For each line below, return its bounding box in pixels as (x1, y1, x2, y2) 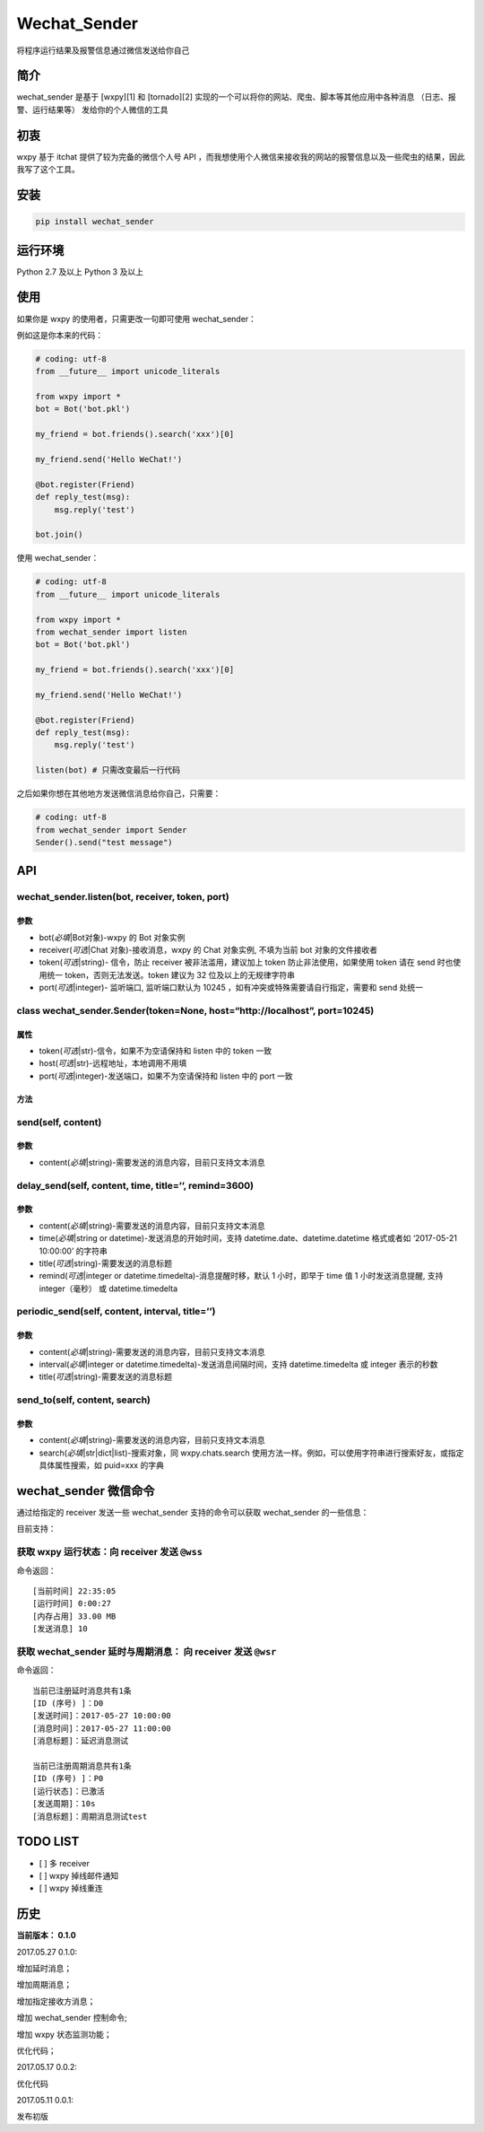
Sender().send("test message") (35, 837, 174, 847)
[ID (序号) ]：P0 (32, 1773, 104, 1784)
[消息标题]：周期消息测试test (32, 1811, 148, 1822)
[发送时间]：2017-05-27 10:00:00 (32, 1710, 172, 1721)
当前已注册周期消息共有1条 (32, 1761, 132, 1771)
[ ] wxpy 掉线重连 (39, 1883, 103, 1893)
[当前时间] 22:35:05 (32, 1586, 117, 1596)
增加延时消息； (16, 1962, 72, 1973)
